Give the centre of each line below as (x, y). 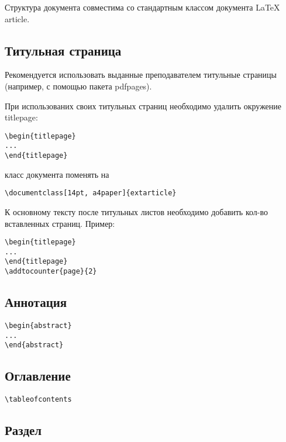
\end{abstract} (34, 345)
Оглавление (38, 376)
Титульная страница (63, 50)
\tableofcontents (38, 400)
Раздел (23, 430)
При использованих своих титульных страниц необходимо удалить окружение (143, 106)
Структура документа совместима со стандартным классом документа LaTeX (142, 7)
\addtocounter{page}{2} (51, 272)
